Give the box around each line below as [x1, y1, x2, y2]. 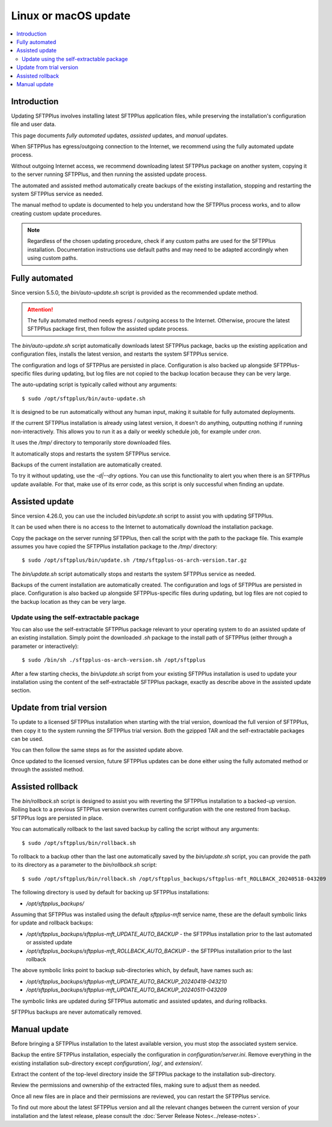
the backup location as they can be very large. [11, 598, 126, 605]
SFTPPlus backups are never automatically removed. [11, 1008, 143, 1016]
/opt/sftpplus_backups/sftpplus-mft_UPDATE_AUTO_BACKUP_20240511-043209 [26, 986, 227, 994]
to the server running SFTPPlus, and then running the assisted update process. [11, 171, 207, 178]
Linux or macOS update [11, 9, 131, 22]
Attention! [27, 306, 54, 313]
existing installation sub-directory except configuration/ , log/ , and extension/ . [11, 1060, 203, 1067]
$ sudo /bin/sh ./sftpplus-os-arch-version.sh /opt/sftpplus [22, 657, 206, 664]
